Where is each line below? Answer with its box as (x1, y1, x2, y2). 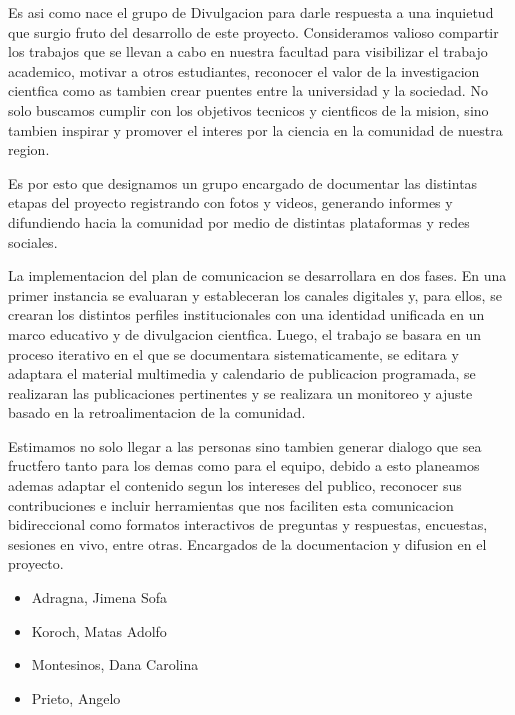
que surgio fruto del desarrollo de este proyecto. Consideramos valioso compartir (8, 21, 499, 42)
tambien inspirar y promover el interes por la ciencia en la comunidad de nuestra (8, 119, 503, 140)
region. (8, 139, 50, 160)
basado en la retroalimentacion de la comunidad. (8, 402, 306, 423)
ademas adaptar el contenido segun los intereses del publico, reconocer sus (8, 475, 462, 496)
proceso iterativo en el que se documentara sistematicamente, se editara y (8, 343, 459, 364)
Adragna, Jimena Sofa (31, 587, 167, 608)
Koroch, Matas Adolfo (31, 620, 167, 641)
